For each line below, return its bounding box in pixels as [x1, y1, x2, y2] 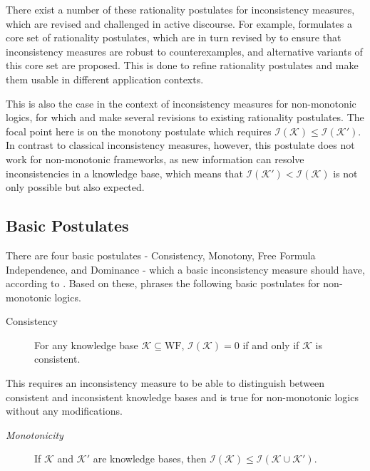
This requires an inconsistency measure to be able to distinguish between [6, 376, 325, 390]
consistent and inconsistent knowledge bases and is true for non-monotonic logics [6, 389, 359, 404]
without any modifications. [6, 403, 123, 418]
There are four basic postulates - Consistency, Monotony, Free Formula [6, 247, 316, 262]
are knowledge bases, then [93, 451, 207, 466]
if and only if [242, 337, 299, 352]
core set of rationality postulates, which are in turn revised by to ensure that [6, 30, 341, 45]
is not [333, 165, 358, 180]
